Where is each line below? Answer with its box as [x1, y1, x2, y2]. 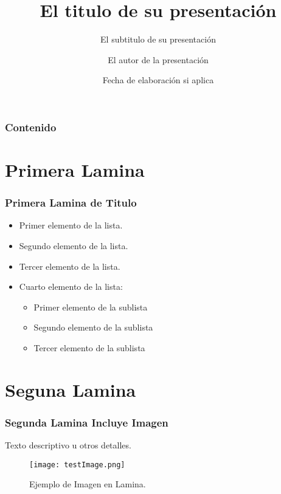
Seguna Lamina [5, 377, 136, 402]
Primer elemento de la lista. [19, 219, 123, 232]
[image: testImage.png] [29, 460, 125, 469]
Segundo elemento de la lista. [19, 239, 128, 252]
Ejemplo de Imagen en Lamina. [29, 478, 146, 490]
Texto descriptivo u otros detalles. [5, 439, 131, 451]
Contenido [5, 119, 57, 134]
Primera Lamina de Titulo [5, 195, 137, 210]
